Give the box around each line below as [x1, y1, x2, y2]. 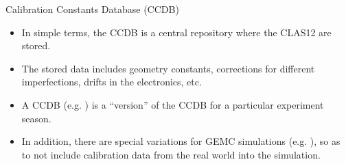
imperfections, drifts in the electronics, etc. [21, 74, 202, 89]
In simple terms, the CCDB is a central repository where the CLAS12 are [21, 25, 332, 39]
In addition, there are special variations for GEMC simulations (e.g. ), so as [21, 134, 341, 148]
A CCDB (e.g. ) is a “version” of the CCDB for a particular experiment [21, 97, 324, 111]
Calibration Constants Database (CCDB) [5, 2, 179, 16]
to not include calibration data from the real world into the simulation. [21, 147, 321, 161]
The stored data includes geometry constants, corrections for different [21, 61, 315, 75]
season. [21, 111, 51, 125]
